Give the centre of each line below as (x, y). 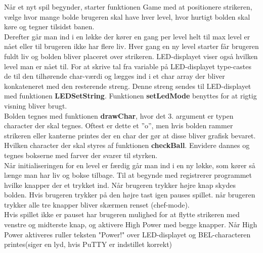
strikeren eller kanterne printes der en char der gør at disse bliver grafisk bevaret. (130, 135)
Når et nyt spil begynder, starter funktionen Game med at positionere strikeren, (128, 7)
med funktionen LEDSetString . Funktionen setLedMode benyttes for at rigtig (130, 96)
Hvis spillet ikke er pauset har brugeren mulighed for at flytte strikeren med (122, 214)
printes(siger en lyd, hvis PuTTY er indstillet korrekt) (88, 244)
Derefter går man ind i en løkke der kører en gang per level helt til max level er (127, 36)
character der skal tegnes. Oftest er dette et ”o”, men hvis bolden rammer (119, 125)
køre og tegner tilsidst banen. (49, 27)
